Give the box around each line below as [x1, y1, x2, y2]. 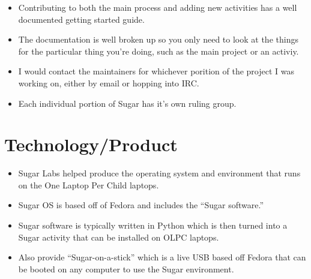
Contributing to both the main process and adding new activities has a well [18, 1, 297, 13]
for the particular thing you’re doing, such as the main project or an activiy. [18, 44, 299, 57]
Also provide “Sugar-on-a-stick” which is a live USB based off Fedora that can [18, 251, 306, 263]
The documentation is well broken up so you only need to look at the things [18, 33, 298, 46]
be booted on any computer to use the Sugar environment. [18, 262, 234, 275]
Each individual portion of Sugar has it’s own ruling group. [18, 97, 237, 109]
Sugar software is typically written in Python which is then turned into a [18, 219, 288, 232]
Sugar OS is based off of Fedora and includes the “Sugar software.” [18, 199, 264, 211]
